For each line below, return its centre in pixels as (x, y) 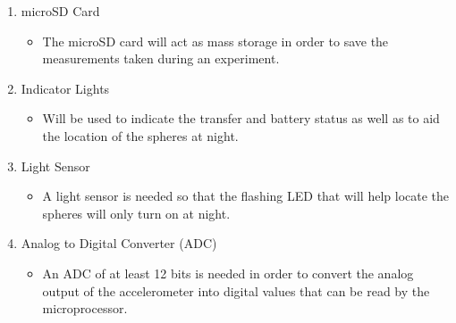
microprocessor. (85, 308)
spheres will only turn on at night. (136, 213)
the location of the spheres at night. (140, 135)
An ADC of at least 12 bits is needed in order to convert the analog (228, 273)
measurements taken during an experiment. (161, 58)
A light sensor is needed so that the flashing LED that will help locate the (246, 196)
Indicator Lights (65, 88)
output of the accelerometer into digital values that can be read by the (236, 290)
